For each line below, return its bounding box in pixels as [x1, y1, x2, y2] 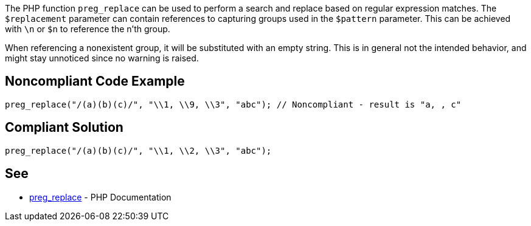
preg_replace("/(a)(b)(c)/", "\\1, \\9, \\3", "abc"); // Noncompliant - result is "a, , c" [5, 99, 462, 109]
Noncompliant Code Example [5, 74, 185, 89]
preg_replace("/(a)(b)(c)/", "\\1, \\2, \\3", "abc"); [5, 145, 272, 156]
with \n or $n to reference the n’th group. [5, 24, 170, 34]
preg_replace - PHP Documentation [29, 191, 172, 202]
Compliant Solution [5, 120, 123, 135]
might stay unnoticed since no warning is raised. [5, 53, 199, 63]
